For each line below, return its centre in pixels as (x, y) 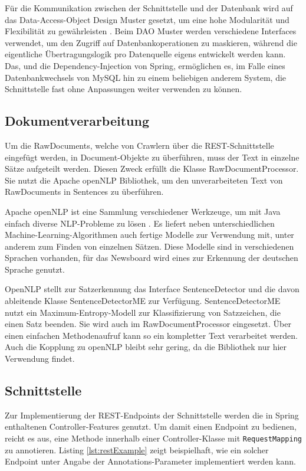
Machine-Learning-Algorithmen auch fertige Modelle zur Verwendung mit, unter (149, 235)
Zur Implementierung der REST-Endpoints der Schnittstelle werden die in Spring (152, 415)
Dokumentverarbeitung (77, 121)
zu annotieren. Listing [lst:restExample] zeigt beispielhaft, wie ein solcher (137, 449)
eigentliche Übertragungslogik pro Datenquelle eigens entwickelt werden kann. (145, 54)
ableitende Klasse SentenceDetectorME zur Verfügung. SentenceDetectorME (143, 301)
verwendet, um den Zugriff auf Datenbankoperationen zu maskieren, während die (151, 42)
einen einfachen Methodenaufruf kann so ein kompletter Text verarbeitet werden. (151, 335)
